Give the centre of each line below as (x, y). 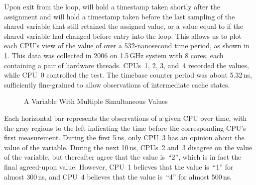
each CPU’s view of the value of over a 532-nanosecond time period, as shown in (127, 46)
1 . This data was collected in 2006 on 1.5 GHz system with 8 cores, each (114, 55)
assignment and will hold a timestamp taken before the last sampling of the (120, 16)
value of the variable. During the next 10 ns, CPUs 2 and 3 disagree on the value (128, 147)
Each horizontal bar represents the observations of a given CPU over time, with (126, 118)
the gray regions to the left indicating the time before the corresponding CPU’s (125, 128)
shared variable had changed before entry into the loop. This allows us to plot (123, 36)
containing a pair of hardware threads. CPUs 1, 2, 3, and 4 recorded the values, (127, 65)
